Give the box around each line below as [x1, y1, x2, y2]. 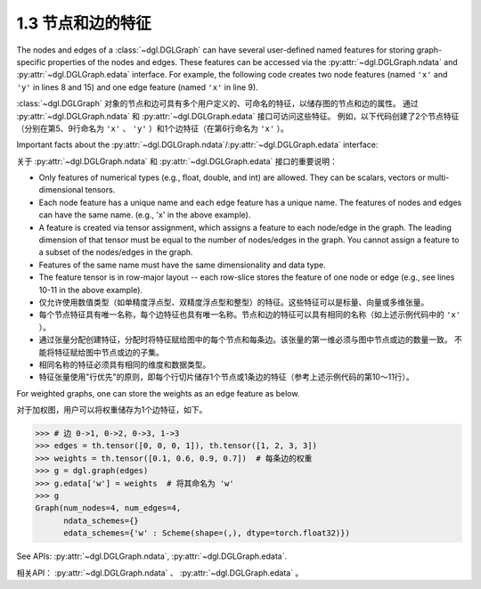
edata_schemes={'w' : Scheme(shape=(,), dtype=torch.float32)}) [63, 528, 351, 538]
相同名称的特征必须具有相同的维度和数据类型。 [38, 359, 211, 370]
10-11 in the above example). [38, 284, 143, 295]
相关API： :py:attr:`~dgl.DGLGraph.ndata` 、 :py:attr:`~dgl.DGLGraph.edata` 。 [16, 567, 304, 578]
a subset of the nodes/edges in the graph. [38, 247, 193, 258]
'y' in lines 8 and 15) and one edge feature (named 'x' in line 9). [16, 81, 258, 93]
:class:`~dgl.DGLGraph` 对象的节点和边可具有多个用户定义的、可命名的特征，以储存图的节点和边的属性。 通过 [16, 98, 419, 109]
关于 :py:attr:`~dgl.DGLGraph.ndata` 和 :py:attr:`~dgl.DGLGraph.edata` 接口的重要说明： [16, 156, 338, 167]
